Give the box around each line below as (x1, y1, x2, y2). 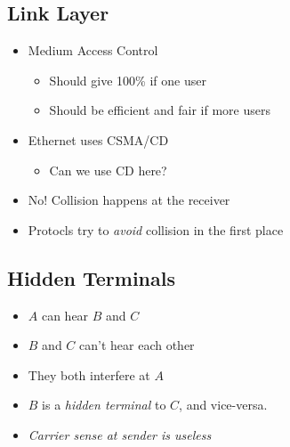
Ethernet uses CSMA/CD (28, 130, 169, 149)
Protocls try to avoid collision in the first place (28, 220, 284, 239)
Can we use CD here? (49, 160, 167, 179)
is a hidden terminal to (42, 395, 166, 414)
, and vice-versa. (179, 395, 268, 414)
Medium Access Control (28, 41, 158, 60)
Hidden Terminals (7, 264, 175, 291)
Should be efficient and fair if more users (49, 101, 270, 119)
